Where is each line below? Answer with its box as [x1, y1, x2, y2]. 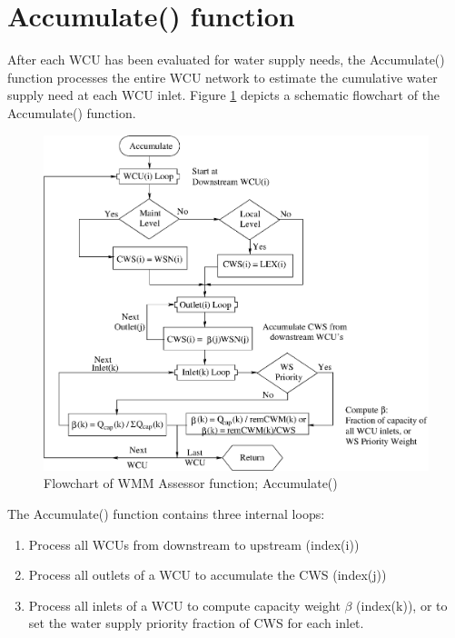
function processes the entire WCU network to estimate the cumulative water [7, 67, 438, 86]
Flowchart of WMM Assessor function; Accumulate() [44, 474, 338, 493]
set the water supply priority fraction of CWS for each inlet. [28, 613, 364, 633]
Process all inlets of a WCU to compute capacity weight [28, 595, 341, 614]
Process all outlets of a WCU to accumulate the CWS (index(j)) [28, 565, 387, 584]
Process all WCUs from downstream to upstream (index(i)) [28, 534, 360, 553]
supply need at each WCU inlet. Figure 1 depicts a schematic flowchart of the [7, 85, 440, 105]
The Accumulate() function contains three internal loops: [7, 503, 325, 523]
